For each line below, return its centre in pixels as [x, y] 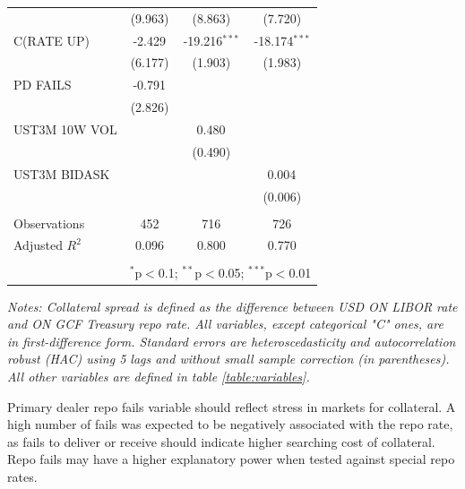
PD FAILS [43, 85]
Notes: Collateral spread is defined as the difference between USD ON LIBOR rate [232, 306]
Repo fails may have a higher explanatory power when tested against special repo [231, 459]
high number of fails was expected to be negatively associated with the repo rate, [230, 424]
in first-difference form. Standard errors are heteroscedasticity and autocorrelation [232, 341]
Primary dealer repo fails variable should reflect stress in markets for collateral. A [232, 406]
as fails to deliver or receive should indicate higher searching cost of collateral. [221, 441]
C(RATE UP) [52, 40]
